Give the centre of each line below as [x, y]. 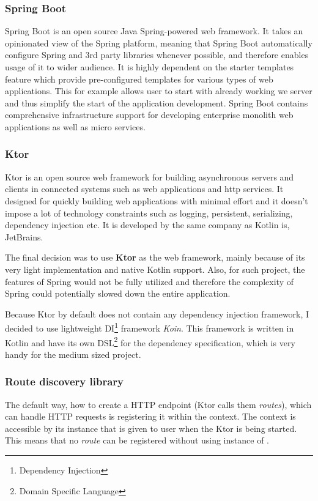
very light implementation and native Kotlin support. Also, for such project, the [155, 269]
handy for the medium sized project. [73, 354]
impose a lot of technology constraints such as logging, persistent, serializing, [149, 213]
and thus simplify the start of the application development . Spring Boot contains [157, 102]
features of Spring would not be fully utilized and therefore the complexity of [150, 281]
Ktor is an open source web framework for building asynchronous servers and [150, 176]
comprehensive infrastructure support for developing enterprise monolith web [149, 115]
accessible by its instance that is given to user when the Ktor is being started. [151, 428]
